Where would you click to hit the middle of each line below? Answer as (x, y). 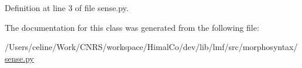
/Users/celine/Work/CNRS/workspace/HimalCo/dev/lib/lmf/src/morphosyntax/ (151, 47)
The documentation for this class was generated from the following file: (132, 27)
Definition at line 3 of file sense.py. (67, 8)
